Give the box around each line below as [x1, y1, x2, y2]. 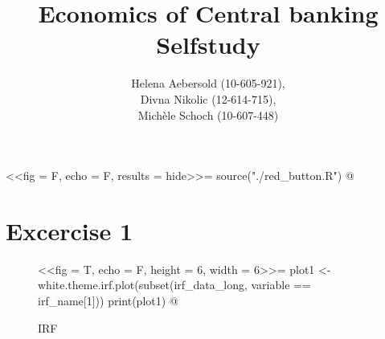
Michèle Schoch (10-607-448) [137, 106, 279, 123]
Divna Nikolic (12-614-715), [140, 90, 276, 107]
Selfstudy [156, 28, 260, 61]
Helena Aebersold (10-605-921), [131, 75, 285, 92]
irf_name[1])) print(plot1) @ [38, 292, 178, 308]
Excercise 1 [6, 214, 133, 247]
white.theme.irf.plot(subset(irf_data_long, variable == [38, 276, 311, 293]
